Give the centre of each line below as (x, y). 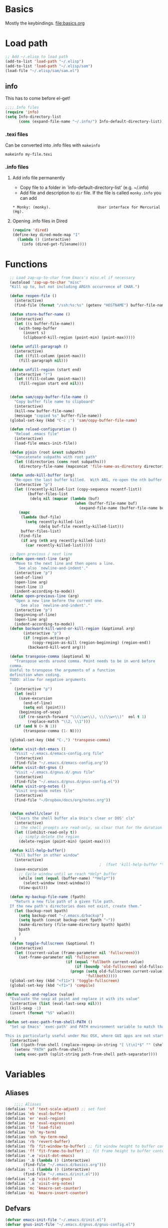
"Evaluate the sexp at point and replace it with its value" (75, 999)
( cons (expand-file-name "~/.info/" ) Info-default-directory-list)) (91, 121)
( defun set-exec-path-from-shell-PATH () (49, 1022)
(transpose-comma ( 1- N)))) (52, 731)
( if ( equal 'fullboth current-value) (105, 962)
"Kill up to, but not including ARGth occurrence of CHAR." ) (75, 287)
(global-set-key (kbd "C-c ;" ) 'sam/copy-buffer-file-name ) (73, 420)
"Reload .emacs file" (36, 434)
